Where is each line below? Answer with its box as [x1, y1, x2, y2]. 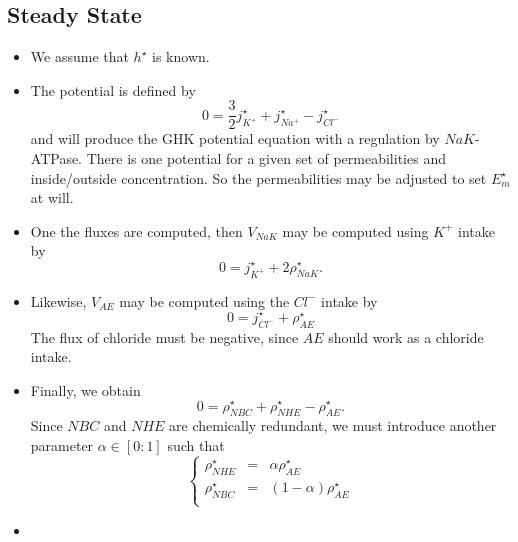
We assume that [30, 46, 129, 67]
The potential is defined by [30, 79, 196, 100]
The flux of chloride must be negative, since [30, 326, 299, 347]
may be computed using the [119, 290, 290, 311]
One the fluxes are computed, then [30, 220, 243, 241]
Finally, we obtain [30, 379, 141, 400]
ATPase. [30, 148, 83, 169]
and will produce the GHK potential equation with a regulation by [30, 128, 440, 149]
